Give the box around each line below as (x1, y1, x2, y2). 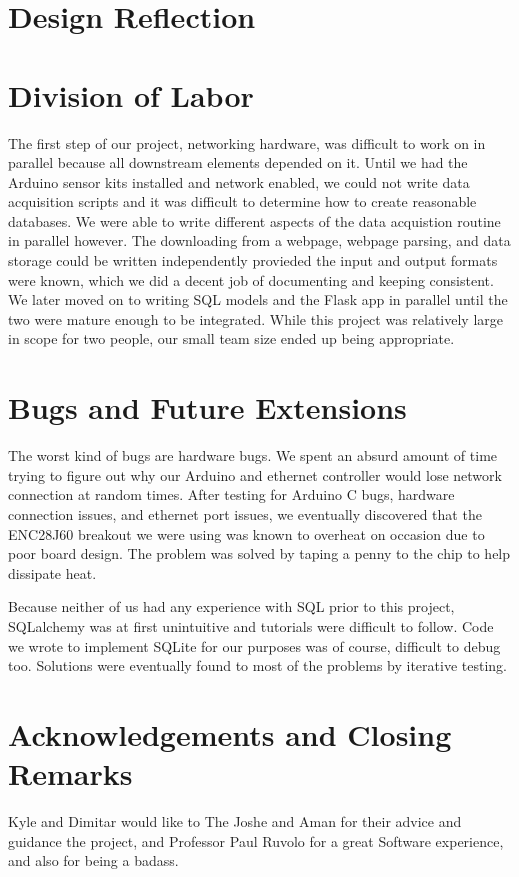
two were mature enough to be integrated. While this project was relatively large (8, 308, 504, 329)
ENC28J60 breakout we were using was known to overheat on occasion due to (8, 523, 485, 544)
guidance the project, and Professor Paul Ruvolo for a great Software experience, (8, 830, 504, 851)
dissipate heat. (8, 562, 97, 583)
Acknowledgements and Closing (8, 713, 452, 754)
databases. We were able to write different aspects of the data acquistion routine (8, 210, 501, 231)
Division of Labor (8, 74, 254, 115)
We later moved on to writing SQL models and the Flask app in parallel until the (8, 289, 508, 310)
